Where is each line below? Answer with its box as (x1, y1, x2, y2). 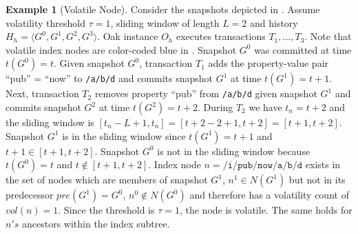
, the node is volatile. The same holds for (179, 203, 352, 217)
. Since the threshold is (58, 203, 155, 217)
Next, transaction (6, 86, 79, 101)
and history (250, 15, 298, 30)
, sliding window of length (110, 15, 220, 30)
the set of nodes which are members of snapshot (6, 172, 208, 187)
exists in (305, 157, 341, 172)
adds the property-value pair (208, 56, 329, 70)
